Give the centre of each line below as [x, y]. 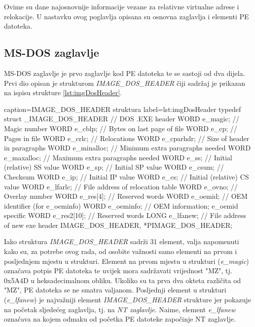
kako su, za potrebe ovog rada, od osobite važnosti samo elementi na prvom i [121, 251]
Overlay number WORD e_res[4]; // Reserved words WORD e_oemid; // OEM [126, 196]
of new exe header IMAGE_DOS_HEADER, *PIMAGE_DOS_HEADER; [118, 225]
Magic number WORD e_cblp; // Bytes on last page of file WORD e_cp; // [121, 128]
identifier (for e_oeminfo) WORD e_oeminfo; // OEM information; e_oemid [121, 205]
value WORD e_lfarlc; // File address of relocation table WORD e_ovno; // [121, 186]
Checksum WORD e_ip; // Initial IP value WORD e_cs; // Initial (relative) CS [127, 176]
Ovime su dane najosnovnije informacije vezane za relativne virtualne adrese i [122, 6]
